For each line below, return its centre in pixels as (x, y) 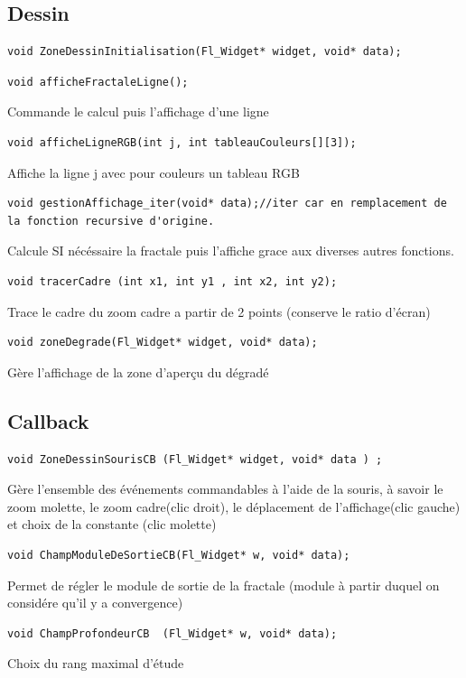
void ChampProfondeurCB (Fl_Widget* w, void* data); (172, 633)
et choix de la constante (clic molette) (112, 524)
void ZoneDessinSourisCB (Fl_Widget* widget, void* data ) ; (195, 459)
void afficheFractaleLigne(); (98, 82)
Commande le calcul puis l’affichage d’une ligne (138, 111)
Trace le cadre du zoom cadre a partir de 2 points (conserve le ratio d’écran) (219, 311)
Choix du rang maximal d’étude (96, 663)
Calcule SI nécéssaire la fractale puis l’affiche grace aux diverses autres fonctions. (231, 251)
